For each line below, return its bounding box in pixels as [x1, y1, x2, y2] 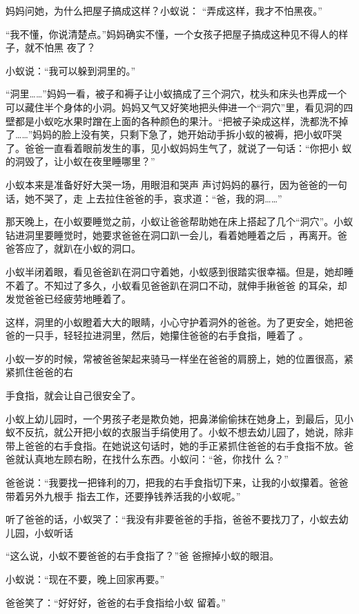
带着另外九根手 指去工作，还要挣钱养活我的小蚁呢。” [6, 488, 241, 503]
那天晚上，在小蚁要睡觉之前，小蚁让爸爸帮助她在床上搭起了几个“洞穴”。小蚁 [6, 214, 353, 229]
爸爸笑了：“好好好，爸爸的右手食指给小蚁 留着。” [6, 595, 226, 609]
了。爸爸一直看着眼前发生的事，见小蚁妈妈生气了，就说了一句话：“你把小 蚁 [6, 140, 352, 155]
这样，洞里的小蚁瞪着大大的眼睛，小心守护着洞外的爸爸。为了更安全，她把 [6, 314, 344, 329]
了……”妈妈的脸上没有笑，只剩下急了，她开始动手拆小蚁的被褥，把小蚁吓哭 [6, 127, 342, 142]
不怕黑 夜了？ [34, 40, 96, 55]
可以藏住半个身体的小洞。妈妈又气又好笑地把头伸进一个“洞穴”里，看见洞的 [6, 99, 344, 114]
